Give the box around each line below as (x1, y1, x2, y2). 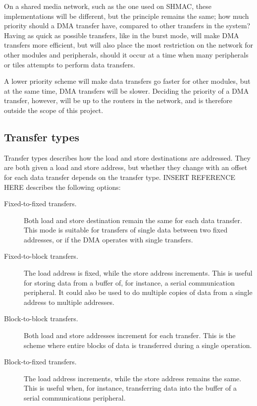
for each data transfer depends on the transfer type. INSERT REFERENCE (4, 172, 235, 182)
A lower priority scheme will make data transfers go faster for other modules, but (4, 76, 251, 86)
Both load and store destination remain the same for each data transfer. (24, 215, 242, 225)
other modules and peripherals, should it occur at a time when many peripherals (4, 49, 249, 59)
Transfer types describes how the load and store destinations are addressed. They (4, 152, 251, 163)
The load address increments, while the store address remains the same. (24, 373, 242, 383)
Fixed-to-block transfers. (4, 251, 78, 261)
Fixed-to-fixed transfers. (4, 198, 77, 209)
